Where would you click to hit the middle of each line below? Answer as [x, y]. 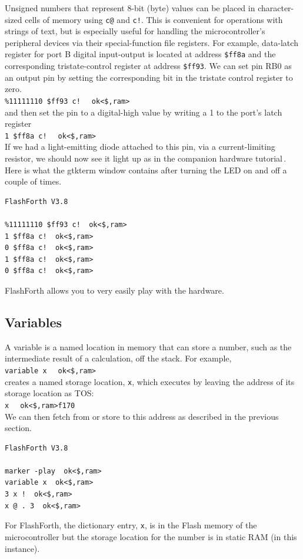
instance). [22, 548]
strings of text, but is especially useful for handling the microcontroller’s [135, 31]
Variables [34, 322]
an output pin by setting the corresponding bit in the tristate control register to [149, 77]
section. [18, 428]
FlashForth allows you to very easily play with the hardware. [114, 290]
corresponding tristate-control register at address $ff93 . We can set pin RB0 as [148, 66]
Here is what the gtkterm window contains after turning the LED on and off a [146, 170]
